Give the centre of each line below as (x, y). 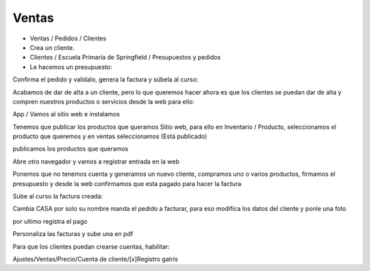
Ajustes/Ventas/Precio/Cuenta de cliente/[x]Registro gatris (95, 259)
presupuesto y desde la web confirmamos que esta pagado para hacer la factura (127, 183)
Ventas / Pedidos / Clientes (68, 38)
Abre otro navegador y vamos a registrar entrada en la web (96, 162)
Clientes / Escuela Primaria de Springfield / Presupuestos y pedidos (125, 57)
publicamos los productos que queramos (71, 149)
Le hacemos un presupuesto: (71, 67)
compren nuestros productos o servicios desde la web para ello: (103, 101)
